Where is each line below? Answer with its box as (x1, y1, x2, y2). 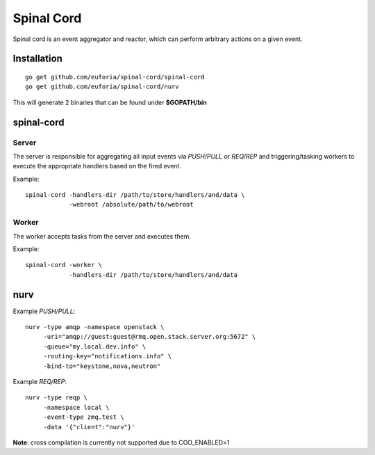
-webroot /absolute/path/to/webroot (69, 200, 194, 209)
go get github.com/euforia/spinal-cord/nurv (25, 83, 180, 90)
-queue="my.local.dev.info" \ (43, 342, 147, 351)
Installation (12, 53, 62, 65)
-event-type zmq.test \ (43, 413, 124, 421)
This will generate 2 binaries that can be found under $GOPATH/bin (12, 98, 208, 106)
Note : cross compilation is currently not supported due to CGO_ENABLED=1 (12, 438, 230, 447)
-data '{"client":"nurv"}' (43, 423, 135, 431)
